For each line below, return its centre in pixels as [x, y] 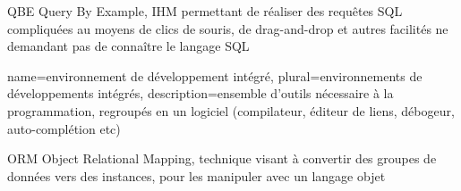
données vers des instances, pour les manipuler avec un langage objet [196, 175]
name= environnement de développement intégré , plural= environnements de [215, 75]
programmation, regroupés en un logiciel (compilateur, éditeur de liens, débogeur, [231, 110]
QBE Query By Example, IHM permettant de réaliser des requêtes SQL [205, 11]
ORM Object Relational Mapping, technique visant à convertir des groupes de [222, 158]
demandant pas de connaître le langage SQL [128, 46]
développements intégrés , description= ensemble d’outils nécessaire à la [201, 93]
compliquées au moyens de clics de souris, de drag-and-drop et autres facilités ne [228, 28]
